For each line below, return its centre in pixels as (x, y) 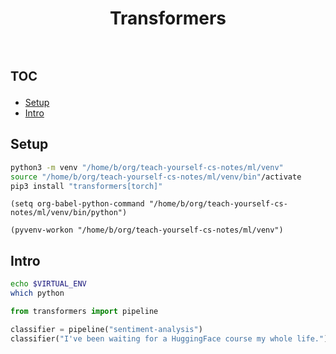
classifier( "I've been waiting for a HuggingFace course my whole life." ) (169, 338)
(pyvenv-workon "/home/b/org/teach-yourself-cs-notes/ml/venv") (147, 230)
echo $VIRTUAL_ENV (48, 284)
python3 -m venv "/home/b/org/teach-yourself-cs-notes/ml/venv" (147, 167)
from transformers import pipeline (84, 311)
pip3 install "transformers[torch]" (86, 186)
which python (37, 293)
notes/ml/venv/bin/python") (69, 213)
